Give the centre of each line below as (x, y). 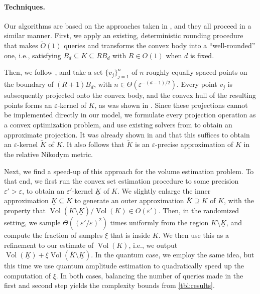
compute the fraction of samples (53, 235)
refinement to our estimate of (49, 245)
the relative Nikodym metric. (49, 154)
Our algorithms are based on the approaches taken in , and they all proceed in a (128, 25)
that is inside (130, 235)
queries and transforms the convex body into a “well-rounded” (160, 45)
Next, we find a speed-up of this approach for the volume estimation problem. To (129, 171)
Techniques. (25, 6)
